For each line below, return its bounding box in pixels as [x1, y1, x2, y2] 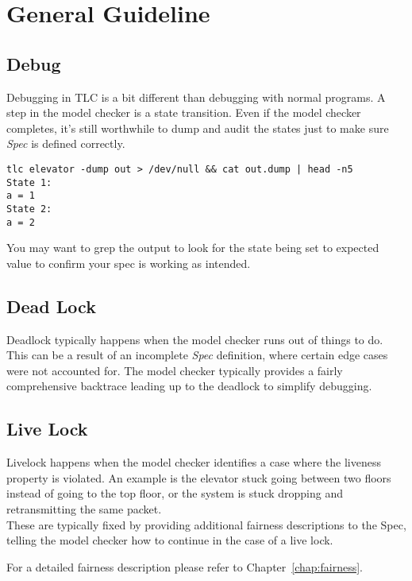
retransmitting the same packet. [6, 500, 162, 517]
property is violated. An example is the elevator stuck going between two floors [6, 469, 391, 486]
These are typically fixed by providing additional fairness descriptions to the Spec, [6, 516, 406, 533]
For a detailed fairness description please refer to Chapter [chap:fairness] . [6, 558, 363, 575]
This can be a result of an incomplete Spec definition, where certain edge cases [6, 347, 388, 363]
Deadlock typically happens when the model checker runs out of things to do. [6, 331, 383, 347]
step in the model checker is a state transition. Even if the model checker [6, 104, 361, 121]
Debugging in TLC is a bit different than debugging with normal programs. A [6, 88, 386, 105]
